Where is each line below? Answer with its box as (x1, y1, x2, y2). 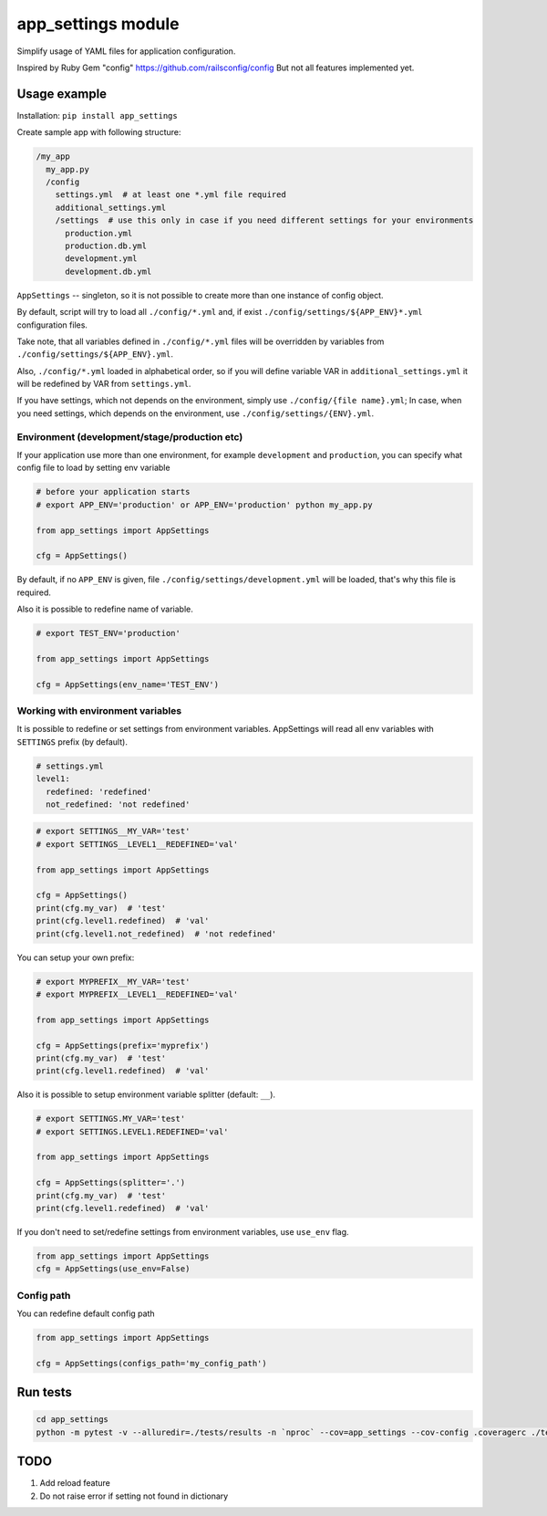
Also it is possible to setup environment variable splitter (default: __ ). (16, 1089, 276, 1100)
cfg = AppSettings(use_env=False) (36, 1264, 191, 1274)
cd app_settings (36, 1415, 109, 1425)
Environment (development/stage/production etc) (16, 430, 243, 443)
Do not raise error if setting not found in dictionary (39, 1490, 229, 1501)
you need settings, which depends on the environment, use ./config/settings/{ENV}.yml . (16, 407, 375, 419)
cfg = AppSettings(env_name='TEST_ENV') (36, 679, 219, 689)
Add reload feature (39, 1478, 111, 1489)
